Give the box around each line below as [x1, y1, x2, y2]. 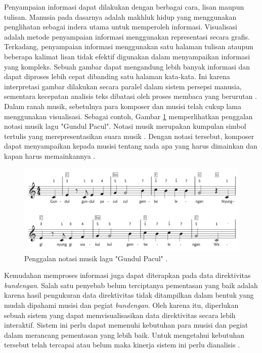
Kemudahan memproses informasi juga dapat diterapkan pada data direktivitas [4, 270, 251, 280]
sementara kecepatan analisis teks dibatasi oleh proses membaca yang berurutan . [4, 91, 257, 101]
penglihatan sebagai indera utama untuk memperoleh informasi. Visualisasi [4, 21, 237, 32]
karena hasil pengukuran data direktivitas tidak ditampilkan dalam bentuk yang [4, 290, 254, 300]
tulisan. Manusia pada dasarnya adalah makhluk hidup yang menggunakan [4, 11, 237, 22]
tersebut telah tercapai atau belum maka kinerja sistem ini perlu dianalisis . [4, 339, 240, 350]
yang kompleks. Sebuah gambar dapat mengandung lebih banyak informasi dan [4, 61, 250, 72]
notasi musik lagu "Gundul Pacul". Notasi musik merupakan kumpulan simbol [4, 121, 246, 131]
